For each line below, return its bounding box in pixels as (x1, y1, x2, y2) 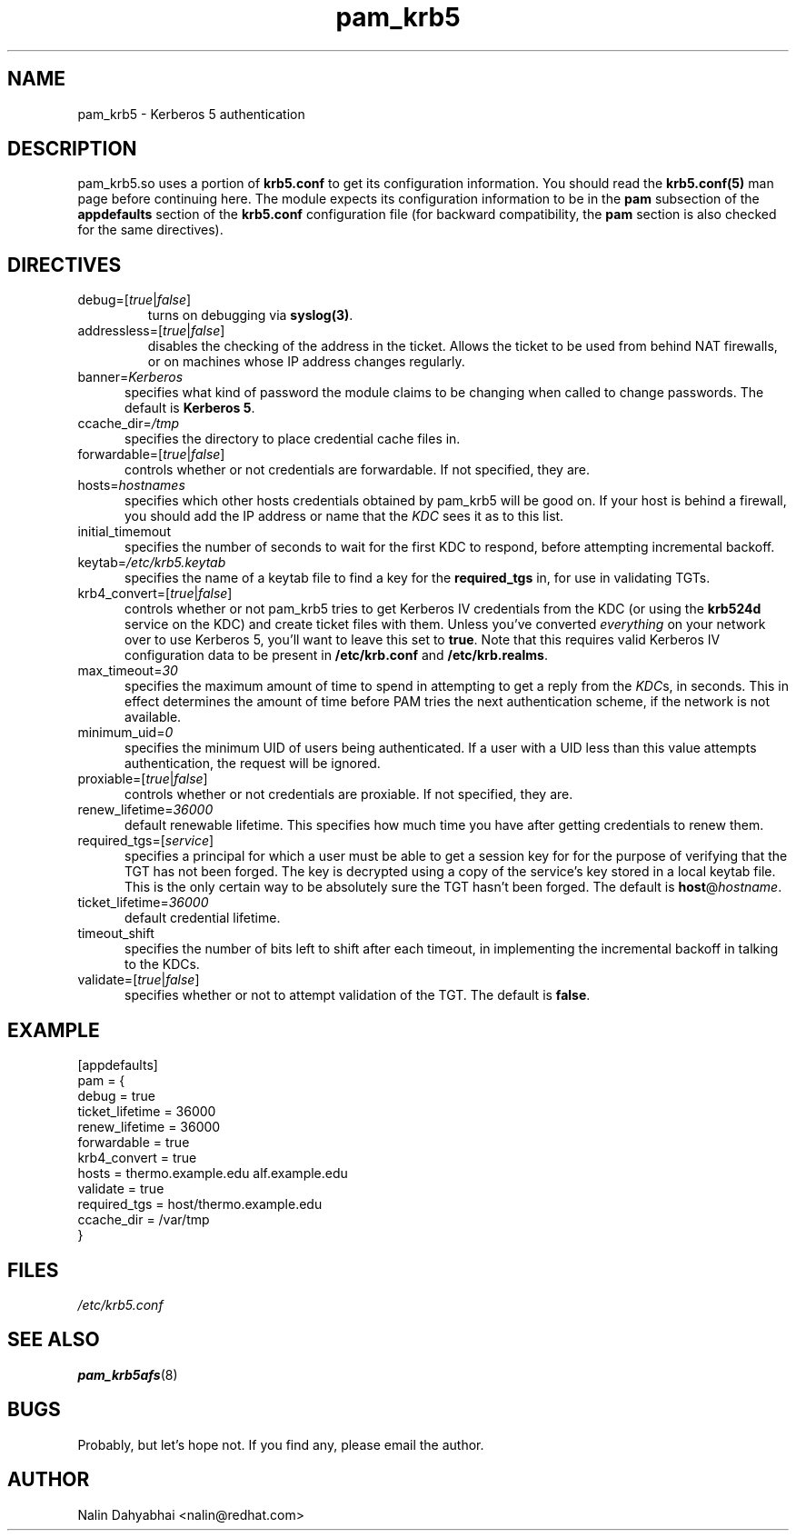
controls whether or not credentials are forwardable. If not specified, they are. (124, 462, 590, 478)
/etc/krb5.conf (77, 1296, 164, 1313)
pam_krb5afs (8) (77, 1366, 178, 1383)
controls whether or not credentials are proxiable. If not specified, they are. (124, 786, 573, 803)
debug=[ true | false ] (77, 292, 192, 308)
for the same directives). (77, 222, 224, 238)
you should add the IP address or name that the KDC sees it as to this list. (124, 508, 564, 524)
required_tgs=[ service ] (77, 833, 214, 849)
